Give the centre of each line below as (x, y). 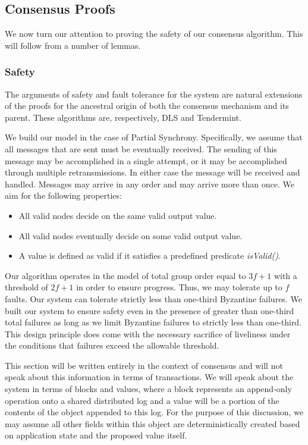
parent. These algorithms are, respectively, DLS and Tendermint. (123, 117)
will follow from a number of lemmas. (73, 45)
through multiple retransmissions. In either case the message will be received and (153, 172)
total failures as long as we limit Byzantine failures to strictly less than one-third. (153, 322)
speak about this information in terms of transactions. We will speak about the (149, 377)
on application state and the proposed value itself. (96, 435)
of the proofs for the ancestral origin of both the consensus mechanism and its (147, 106)
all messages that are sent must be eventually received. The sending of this (141, 148)
